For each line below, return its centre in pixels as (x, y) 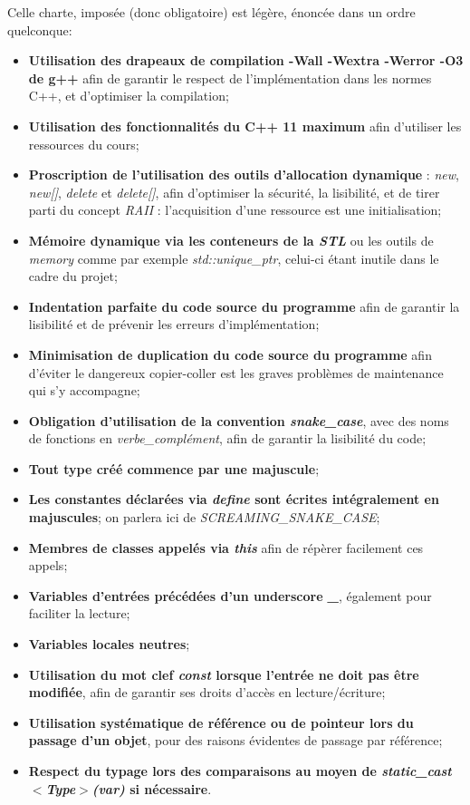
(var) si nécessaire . (152, 788)
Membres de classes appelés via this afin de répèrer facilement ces (226, 547)
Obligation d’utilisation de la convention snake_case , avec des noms (239, 420)
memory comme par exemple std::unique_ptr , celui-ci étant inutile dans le (234, 258)
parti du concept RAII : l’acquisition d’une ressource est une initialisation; (235, 210)
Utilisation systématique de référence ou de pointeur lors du (221, 722)
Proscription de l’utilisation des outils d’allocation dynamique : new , (244, 175)
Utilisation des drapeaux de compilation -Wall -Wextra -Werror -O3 (246, 60)
